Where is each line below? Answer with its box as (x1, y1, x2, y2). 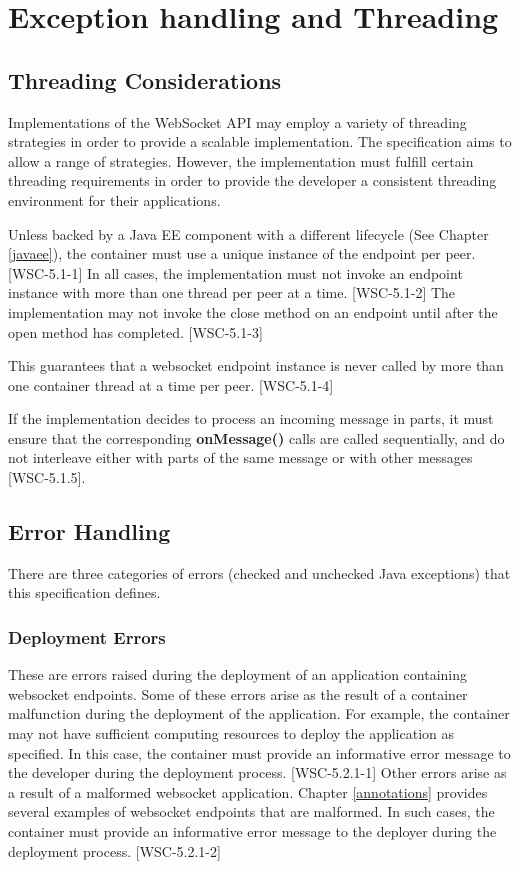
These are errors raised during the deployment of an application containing (8, 664, 467, 685)
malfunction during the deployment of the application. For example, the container (8, 703, 510, 724)
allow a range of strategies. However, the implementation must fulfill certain (8, 150, 474, 171)
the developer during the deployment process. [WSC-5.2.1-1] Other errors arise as (8, 762, 507, 783)
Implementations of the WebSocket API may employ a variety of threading (8, 111, 467, 132)
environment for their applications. (8, 189, 221, 210)
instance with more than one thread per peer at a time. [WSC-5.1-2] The (8, 282, 456, 303)
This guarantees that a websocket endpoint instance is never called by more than (8, 355, 504, 376)
